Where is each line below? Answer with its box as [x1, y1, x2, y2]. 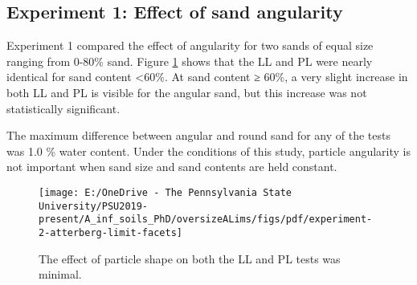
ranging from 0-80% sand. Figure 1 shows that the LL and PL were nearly [6, 52, 373, 69]
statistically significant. [6, 100, 121, 116]
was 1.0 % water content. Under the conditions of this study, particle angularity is [6, 142, 411, 159]
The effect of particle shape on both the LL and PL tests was [39, 250, 341, 267]
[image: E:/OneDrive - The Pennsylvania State [39, 186, 292, 198]
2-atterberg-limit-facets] [39, 226, 182, 238]
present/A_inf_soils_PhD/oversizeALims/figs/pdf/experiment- [39, 214, 373, 226]
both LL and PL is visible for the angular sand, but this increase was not [6, 83, 367, 100]
